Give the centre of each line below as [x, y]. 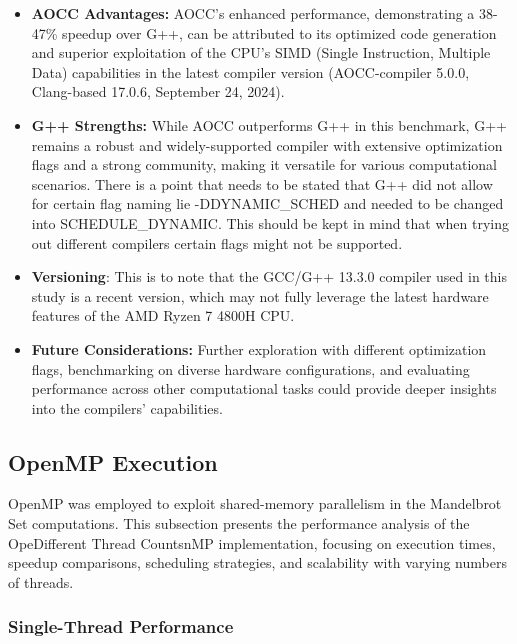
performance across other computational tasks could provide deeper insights [264, 388]
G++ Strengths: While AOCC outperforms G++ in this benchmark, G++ [269, 124]
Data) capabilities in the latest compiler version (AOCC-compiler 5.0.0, [250, 71]
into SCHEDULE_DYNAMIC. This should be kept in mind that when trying [270, 222]
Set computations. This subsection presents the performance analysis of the [239, 523]
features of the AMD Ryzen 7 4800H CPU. [163, 315]
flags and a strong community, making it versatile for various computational [264, 164]
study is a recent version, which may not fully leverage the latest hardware [260, 295]
